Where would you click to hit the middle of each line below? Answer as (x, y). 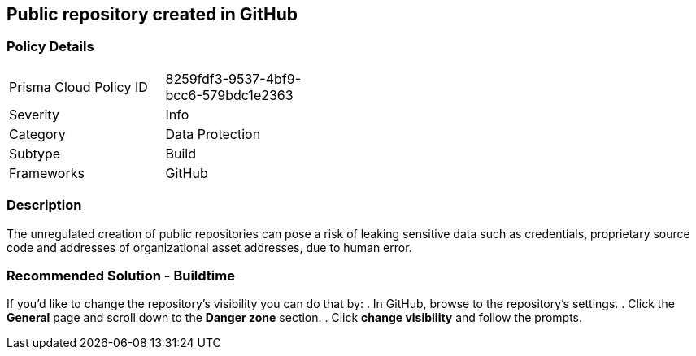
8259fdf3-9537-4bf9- (233, 78)
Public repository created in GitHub (152, 14)
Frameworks (47, 173)
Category (37, 134)
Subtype (35, 153)
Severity (34, 114)
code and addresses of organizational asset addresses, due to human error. (209, 247)
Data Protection (213, 134)
